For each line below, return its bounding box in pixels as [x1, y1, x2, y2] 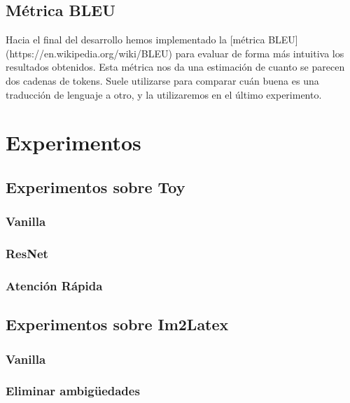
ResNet [6, 245, 48, 262]
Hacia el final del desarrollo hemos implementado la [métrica [6, 32, 265, 47]
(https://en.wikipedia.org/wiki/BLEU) [6, 45, 172, 60]
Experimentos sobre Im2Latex [6, 313, 229, 335]
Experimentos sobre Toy [6, 176, 185, 197]
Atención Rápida [6, 276, 103, 294]
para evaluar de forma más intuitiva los [175, 45, 344, 60]
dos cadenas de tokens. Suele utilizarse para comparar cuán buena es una [6, 73, 319, 87]
